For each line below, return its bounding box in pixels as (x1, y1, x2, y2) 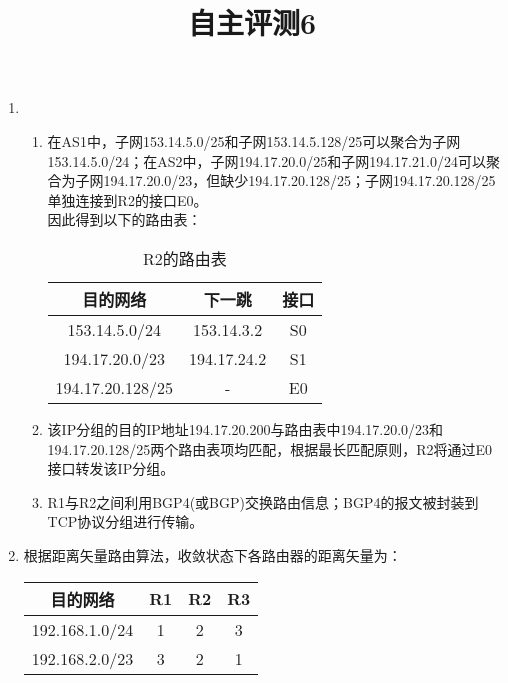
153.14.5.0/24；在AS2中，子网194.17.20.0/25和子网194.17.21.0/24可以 (47, 150, 486, 171)
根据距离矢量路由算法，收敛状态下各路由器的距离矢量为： (23, 544, 402, 565)
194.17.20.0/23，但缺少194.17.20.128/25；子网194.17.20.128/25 (103, 170, 496, 191)
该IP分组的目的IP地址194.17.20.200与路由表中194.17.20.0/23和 (47, 418, 444, 439)
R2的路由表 (143, 246, 227, 270)
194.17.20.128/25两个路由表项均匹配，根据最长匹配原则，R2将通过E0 (47, 438, 493, 459)
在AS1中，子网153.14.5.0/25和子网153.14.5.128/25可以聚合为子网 (47, 130, 461, 151)
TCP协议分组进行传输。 (47, 511, 204, 532)
